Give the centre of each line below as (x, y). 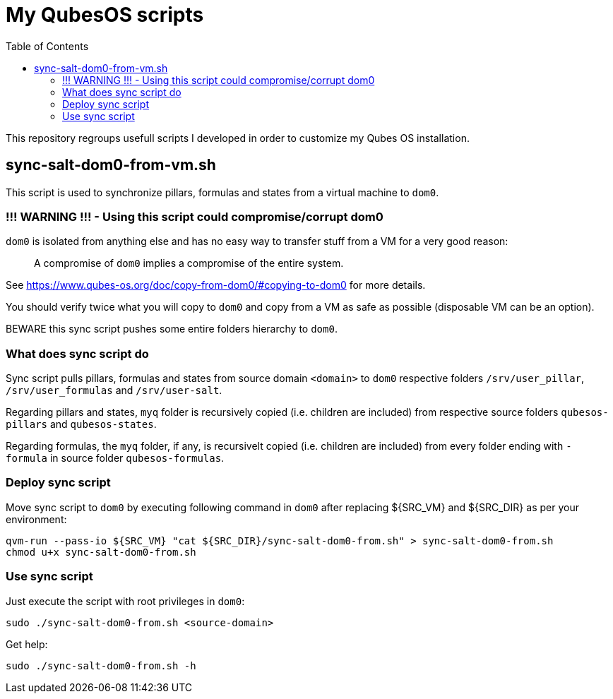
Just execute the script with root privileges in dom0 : (125, 601)
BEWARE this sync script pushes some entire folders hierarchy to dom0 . (172, 329)
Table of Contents (47, 46)
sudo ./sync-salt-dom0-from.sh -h (101, 665)
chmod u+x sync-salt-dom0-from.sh (101, 552)
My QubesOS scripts (105, 15)
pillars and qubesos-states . (81, 424)
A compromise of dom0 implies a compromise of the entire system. (189, 263)
